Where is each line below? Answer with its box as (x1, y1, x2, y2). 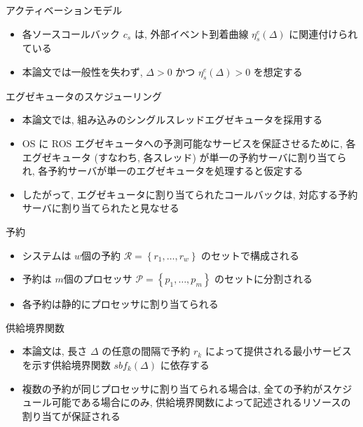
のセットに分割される (214, 271, 313, 286)
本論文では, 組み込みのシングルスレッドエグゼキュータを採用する (22, 112, 323, 127)
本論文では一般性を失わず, (22, 64, 143, 79)
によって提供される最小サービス (205, 344, 352, 358)
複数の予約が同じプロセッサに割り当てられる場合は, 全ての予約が (22, 381, 323, 395)
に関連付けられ (289, 26, 358, 41)
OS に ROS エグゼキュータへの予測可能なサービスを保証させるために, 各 (22, 135, 356, 150)
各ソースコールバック (22, 26, 121, 41)
